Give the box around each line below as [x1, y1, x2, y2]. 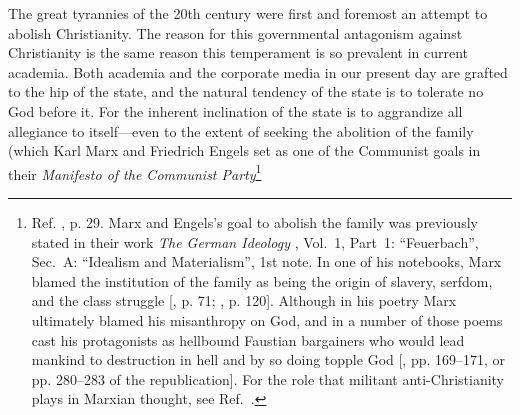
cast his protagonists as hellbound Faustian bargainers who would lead [31, 329, 465, 350]
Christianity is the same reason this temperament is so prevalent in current [8, 42, 469, 63]
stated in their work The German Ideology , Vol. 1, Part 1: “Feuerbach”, [31, 231, 479, 252]
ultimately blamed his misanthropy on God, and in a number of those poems [31, 309, 503, 330]
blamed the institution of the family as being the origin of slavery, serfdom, [31, 270, 493, 291]
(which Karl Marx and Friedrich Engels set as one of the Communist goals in [8, 140, 481, 161]
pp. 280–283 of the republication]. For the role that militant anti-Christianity [31, 368, 505, 389]
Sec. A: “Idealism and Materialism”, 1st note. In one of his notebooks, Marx [31, 251, 502, 272]
